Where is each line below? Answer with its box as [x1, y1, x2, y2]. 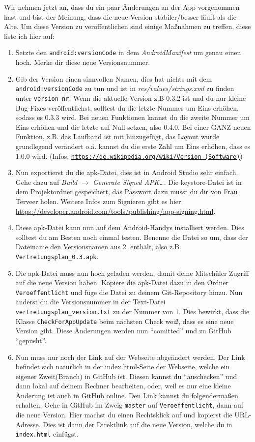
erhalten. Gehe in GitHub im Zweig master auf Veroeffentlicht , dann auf [15, 400, 244, 410]
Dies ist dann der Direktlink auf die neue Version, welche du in [43, 419, 232, 429]
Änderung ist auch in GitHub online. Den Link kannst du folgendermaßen [15, 390, 238, 400]
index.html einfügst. [15, 429, 79, 439]
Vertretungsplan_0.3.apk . [15, 251, 99, 261]
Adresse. [15, 419, 41, 429]
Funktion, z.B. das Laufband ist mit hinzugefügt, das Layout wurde [15, 131, 220, 142]
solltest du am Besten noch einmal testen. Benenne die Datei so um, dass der [15, 232, 248, 242]
